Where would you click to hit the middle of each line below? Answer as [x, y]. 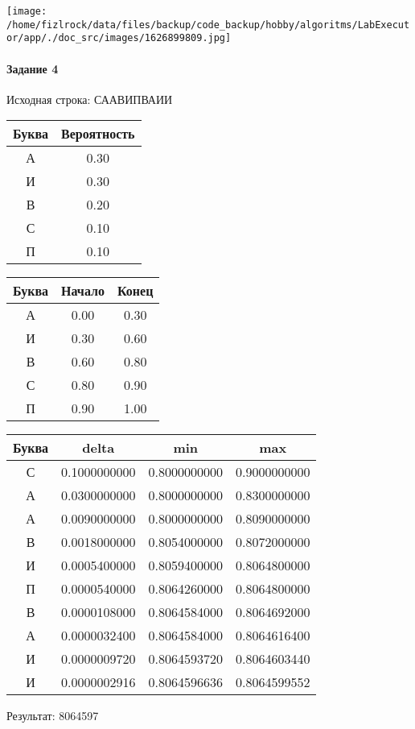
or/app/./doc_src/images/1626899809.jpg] [119, 38]
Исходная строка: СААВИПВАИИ [90, 99]
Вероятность [98, 134]
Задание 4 [33, 68]
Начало [83, 291]
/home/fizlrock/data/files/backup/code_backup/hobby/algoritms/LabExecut [208, 25]
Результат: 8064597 [53, 716]
